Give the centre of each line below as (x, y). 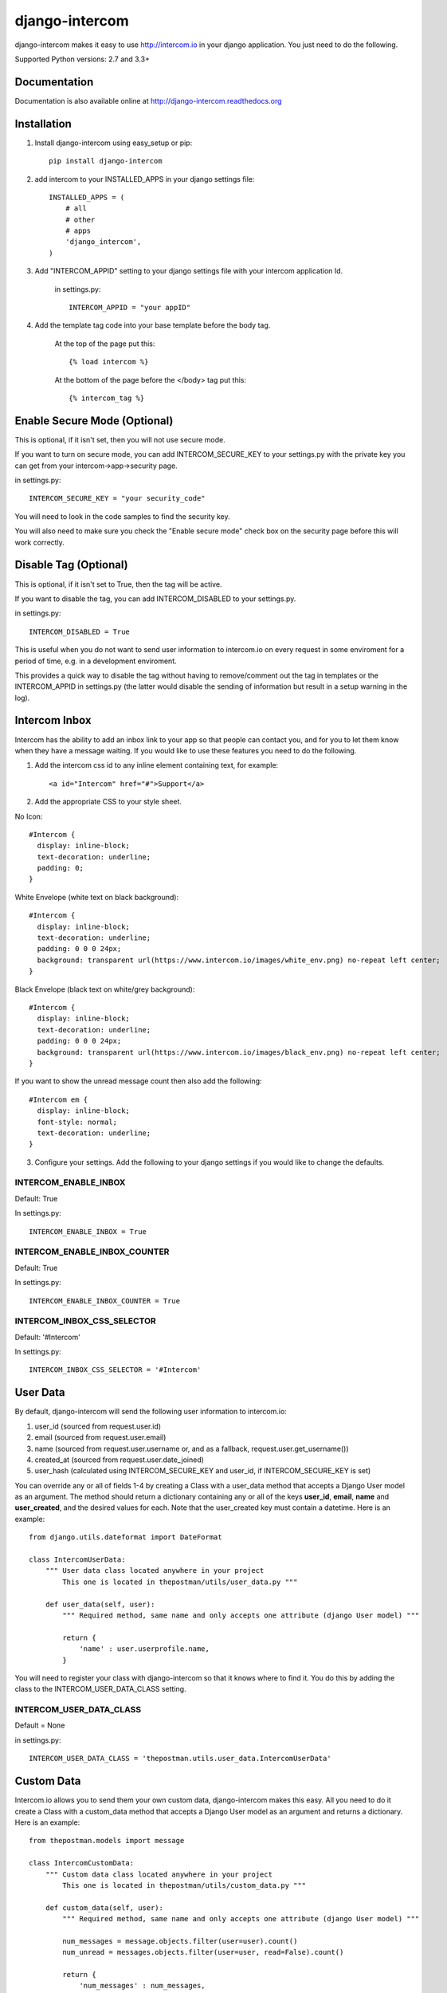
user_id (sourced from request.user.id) (98, 1426)
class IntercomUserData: (77, 1560)
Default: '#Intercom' (48, 1337)
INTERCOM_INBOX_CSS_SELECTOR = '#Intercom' (115, 1370)
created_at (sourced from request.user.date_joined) (120, 1460)
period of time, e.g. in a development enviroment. (96, 661)
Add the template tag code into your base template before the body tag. (153, 325)
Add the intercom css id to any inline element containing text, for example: (157, 765)
